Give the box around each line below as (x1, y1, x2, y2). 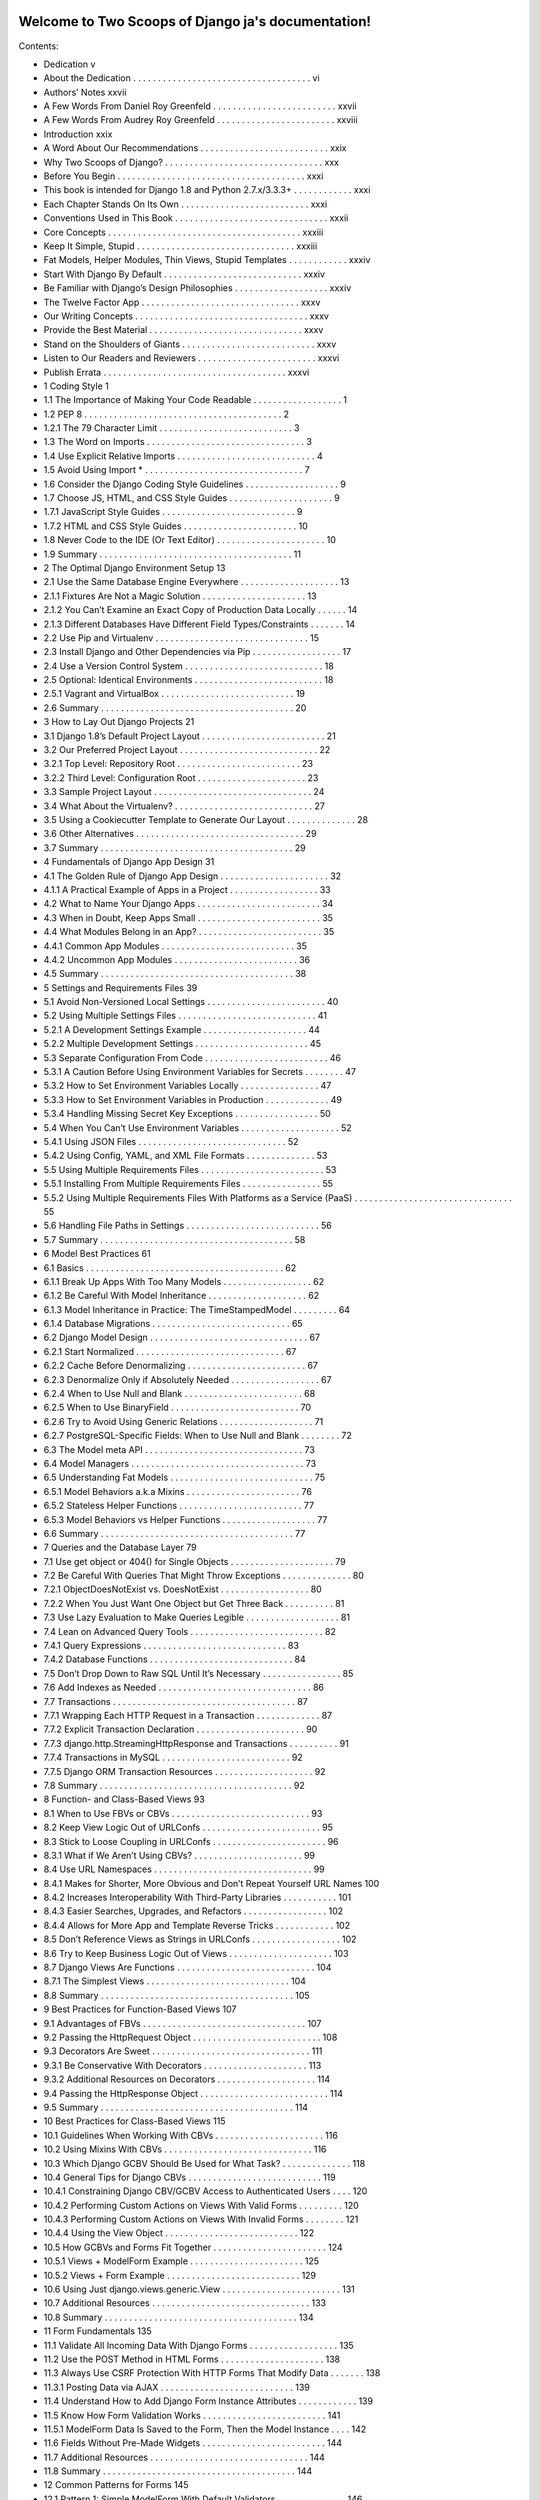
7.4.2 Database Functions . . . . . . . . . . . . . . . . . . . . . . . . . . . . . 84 (43, 1653, 306, 1665)
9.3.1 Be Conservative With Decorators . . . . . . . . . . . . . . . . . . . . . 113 (43, 2059, 322, 2071)
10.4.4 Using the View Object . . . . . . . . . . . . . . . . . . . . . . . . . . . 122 (43, 2227, 315, 2239)
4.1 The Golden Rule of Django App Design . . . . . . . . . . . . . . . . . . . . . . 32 (43, 870, 342, 882)
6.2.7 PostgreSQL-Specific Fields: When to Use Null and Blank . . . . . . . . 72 (43, 1430, 352, 1442)
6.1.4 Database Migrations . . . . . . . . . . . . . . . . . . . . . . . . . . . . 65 (43, 1318, 304, 1330)
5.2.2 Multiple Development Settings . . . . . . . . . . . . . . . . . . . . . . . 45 (43, 1038, 322, 1050)
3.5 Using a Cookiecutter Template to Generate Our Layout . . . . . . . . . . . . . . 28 (43, 814, 369, 825)
